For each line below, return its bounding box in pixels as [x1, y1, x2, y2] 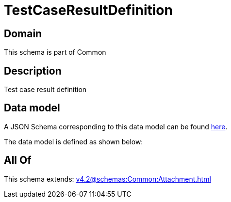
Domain [4, 27, 42, 40]
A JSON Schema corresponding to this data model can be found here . [4, 122, 228, 131]
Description [4, 64, 62, 77]
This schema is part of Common [4, 48, 106, 57]
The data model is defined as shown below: [4, 137, 143, 146]
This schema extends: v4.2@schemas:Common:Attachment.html [4, 174, 211, 183]
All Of [4, 154, 32, 167]
